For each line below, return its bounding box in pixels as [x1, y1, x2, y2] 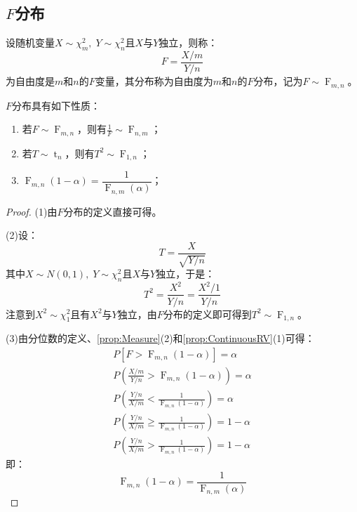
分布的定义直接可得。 [63, 204, 162, 218]
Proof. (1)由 [6, 204, 58, 218]
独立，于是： [156, 266, 215, 281]
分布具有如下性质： [12, 98, 101, 112]
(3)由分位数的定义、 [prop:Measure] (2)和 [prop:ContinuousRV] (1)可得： [6, 331, 315, 346]
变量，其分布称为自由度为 [95, 74, 213, 88]
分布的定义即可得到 [163, 306, 252, 321]
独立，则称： [159, 35, 218, 50]
